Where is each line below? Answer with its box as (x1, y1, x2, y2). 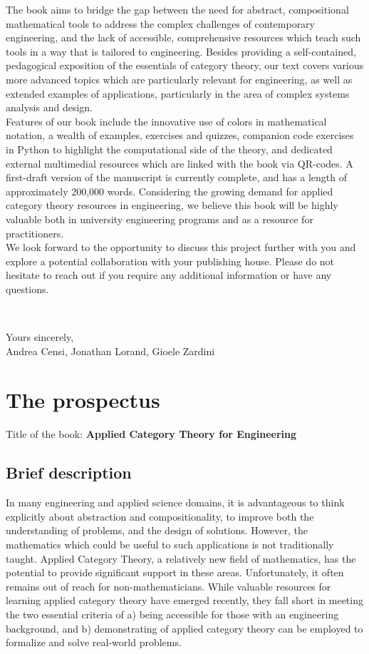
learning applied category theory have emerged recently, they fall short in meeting (6, 593, 363, 608)
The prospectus (6, 385, 160, 414)
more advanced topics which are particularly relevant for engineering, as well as (6, 71, 353, 86)
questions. (6, 281, 49, 296)
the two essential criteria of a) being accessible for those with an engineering (6, 606, 339, 621)
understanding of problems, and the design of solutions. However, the (6, 523, 308, 538)
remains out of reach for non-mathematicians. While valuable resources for (6, 578, 331, 593)
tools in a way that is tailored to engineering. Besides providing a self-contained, (6, 44, 356, 58)
